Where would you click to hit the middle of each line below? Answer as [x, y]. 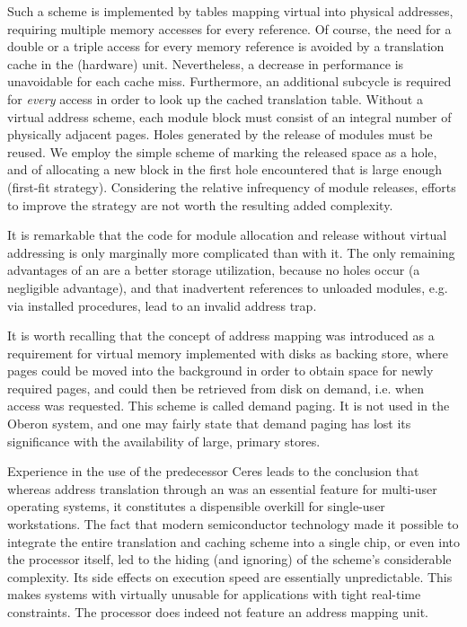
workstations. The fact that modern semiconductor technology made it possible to [233, 524]
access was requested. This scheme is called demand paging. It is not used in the [229, 406]
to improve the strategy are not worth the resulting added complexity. [200, 204]
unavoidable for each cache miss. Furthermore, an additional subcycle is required [229, 81]
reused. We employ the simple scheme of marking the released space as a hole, [222, 151]
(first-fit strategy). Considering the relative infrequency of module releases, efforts [232, 186]
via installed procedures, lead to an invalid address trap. [162, 305]
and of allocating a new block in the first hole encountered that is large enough [225, 169]
